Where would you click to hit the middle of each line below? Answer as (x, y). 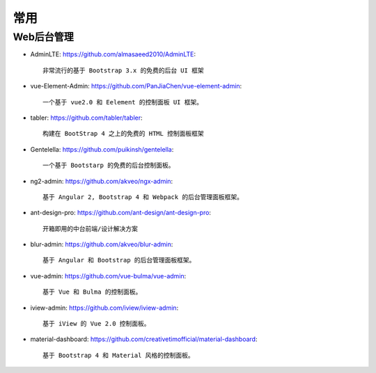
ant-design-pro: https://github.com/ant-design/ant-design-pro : (121, 213)
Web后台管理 (44, 37)
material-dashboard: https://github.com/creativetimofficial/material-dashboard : (144, 339)
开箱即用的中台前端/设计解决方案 (91, 229)
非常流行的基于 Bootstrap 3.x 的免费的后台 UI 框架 (124, 70)
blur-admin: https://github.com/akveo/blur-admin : (102, 244)
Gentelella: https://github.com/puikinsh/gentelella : (102, 149)
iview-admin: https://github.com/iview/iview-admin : (104, 308)
